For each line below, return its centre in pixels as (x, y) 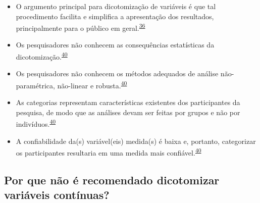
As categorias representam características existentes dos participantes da (128, 102)
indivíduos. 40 (36, 123)
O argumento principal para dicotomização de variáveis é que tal (116, 6)
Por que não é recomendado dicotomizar (112, 180)
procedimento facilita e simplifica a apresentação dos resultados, (115, 16)
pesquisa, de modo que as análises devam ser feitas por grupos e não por (128, 112)
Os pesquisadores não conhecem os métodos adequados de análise (117, 73)
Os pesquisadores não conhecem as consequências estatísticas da (115, 45)
